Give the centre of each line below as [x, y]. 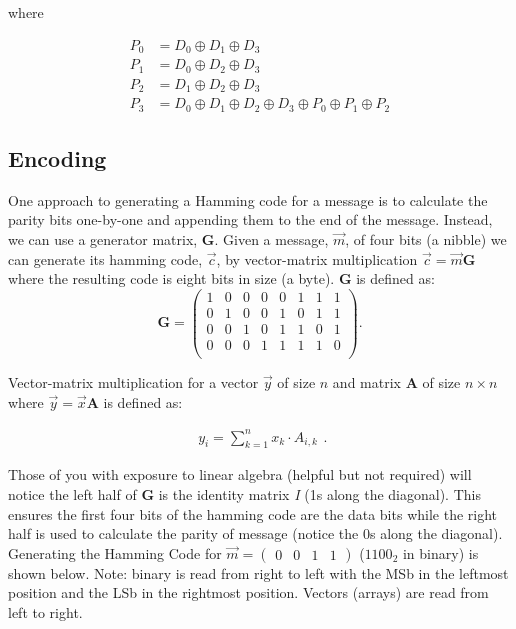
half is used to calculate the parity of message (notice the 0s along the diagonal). [255, 533]
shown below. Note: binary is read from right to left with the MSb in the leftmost [258, 572]
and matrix [366, 381]
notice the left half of [72, 494]
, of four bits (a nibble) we [426, 238]
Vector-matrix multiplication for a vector [133, 381]
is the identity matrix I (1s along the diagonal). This [319, 494]
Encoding [57, 157]
